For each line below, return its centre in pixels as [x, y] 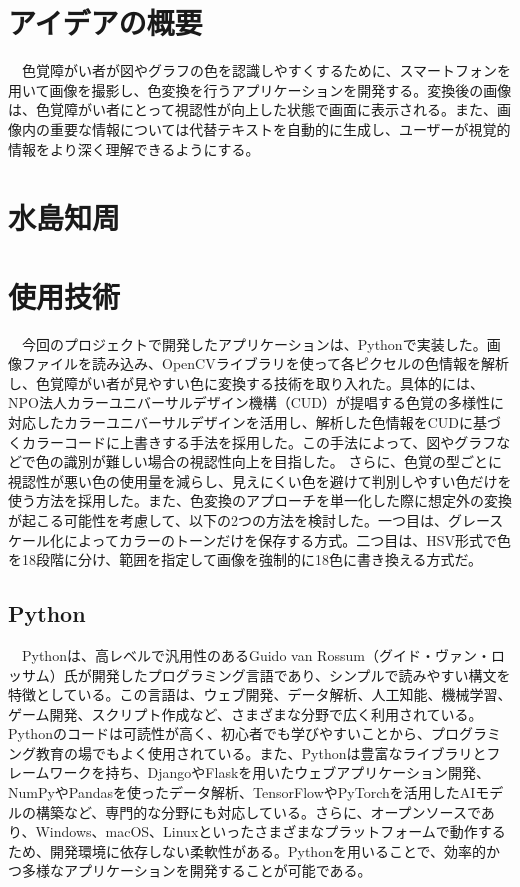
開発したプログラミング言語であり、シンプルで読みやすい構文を [301, 674]
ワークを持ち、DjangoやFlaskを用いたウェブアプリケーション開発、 [270, 772]
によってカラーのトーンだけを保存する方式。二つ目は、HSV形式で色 [287, 539]
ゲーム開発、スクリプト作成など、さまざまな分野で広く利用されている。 [245, 713]
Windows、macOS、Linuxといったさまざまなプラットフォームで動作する [270, 831]
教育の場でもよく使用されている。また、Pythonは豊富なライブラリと [261, 752]
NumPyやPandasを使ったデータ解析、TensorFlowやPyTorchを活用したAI [242, 792]
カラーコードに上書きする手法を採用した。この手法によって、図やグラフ [259, 441]
